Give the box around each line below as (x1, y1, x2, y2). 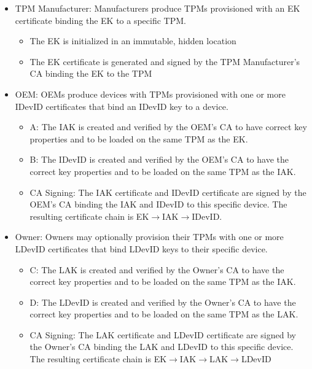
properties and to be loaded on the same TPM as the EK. (29, 132, 248, 145)
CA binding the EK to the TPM (29, 67, 152, 80)
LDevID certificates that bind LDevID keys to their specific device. (15, 242, 268, 255)
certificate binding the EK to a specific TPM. (15, 14, 186, 26)
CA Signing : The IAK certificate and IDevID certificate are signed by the (29, 185, 306, 198)
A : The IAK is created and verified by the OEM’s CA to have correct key (29, 120, 307, 133)
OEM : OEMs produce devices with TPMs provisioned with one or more (15, 87, 286, 100)
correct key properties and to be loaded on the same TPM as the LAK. (29, 308, 298, 320)
